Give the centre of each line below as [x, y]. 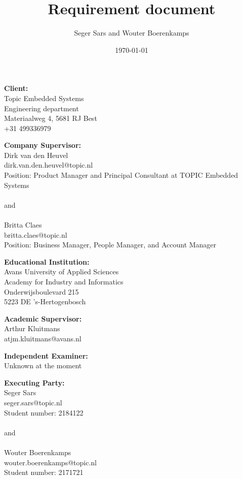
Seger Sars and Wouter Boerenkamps [132, 33]
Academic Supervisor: [43, 318]
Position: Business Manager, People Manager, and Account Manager [110, 245]
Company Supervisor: [43, 145]
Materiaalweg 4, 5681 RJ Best [51, 118]
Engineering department [42, 108]
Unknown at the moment [43, 365]
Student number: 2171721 [44, 472]
